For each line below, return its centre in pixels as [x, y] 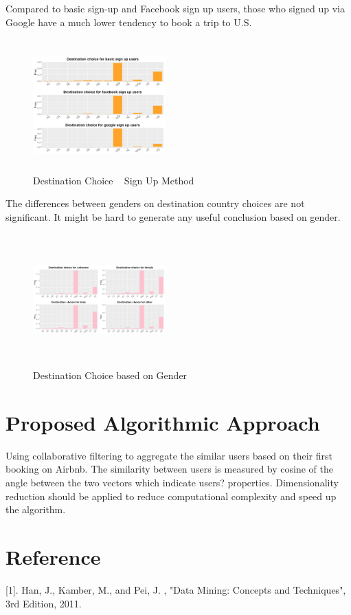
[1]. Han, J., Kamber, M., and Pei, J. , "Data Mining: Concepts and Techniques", [176, 589]
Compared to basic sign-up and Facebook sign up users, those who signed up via [175, 8]
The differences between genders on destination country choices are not [155, 203]
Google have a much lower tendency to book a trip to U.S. [129, 22]
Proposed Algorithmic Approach [163, 422]
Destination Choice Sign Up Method [114, 180]
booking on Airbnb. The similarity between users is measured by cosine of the [169, 469]
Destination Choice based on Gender [110, 375]
